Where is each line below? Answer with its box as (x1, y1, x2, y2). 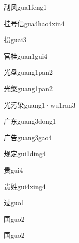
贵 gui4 (4, 164, 23, 175)
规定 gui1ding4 (4, 148, 46, 159)
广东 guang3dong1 (4, 116, 56, 126)
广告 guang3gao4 (4, 132, 52, 142)
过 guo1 (4, 197, 25, 208)
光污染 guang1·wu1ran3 (4, 99, 76, 110)
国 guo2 (4, 230, 25, 240)
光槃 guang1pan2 (4, 83, 53, 93)
